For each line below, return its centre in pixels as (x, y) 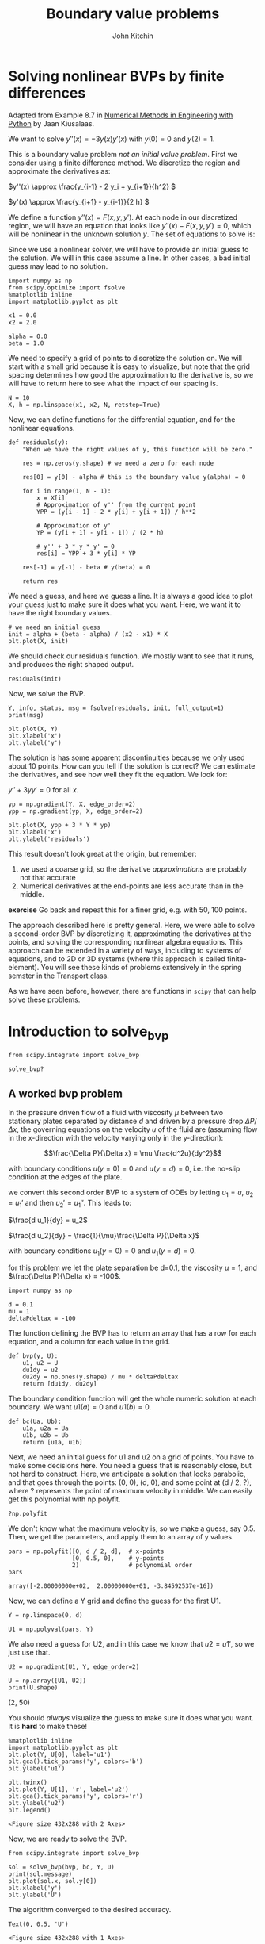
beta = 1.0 (26, 343)
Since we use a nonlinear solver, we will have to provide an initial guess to (129, 249)
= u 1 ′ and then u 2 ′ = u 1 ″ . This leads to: (70, 1204)
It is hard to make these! (48, 1727)
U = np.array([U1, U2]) (47, 1681)
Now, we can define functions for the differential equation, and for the (122, 419)
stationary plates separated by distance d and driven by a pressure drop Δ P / (132, 1121)
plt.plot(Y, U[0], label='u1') (60, 1755)
